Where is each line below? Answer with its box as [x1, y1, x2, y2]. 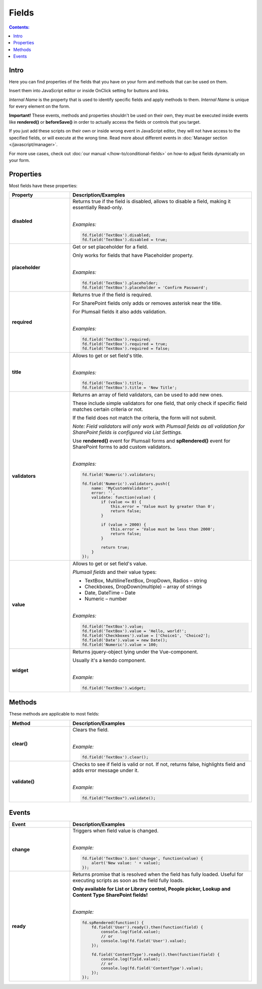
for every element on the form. [9, 103, 70, 109]
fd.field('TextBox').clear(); [82, 755, 149, 760]
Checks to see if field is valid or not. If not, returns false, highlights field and [72, 761, 246, 768]
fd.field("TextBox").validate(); [82, 795, 156, 801]
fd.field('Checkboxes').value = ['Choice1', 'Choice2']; [82, 633, 211, 638]
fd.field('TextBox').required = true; [82, 341, 168, 346]
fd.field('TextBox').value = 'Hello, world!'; [82, 629, 187, 634]
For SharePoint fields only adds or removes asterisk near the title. [72, 300, 222, 307]
